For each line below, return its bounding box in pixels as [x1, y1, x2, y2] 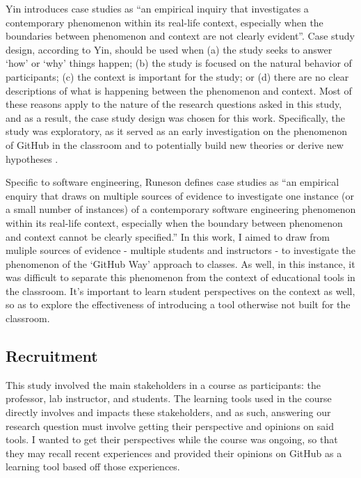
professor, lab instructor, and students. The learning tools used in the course [6, 391, 332, 406]
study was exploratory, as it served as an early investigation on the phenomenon [6, 124, 348, 138]
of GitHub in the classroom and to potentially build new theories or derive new [6, 137, 344, 152]
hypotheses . [6, 151, 58, 166]
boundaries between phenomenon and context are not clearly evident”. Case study [6, 29, 355, 43]
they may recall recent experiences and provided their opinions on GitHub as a [6, 445, 342, 460]
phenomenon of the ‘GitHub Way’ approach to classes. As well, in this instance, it [6, 256, 355, 271]
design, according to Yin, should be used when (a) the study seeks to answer [6, 42, 332, 56]
